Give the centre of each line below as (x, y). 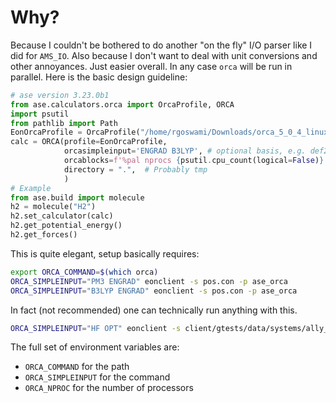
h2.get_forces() (44, 235)
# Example (31, 188)
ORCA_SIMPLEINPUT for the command (97, 377)
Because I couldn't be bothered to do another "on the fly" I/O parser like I (161, 45)
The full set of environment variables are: (95, 347)
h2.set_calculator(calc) (62, 216)
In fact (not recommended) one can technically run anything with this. (154, 310)
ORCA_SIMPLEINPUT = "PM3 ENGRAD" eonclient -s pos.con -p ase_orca (149, 281)
